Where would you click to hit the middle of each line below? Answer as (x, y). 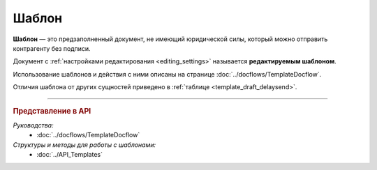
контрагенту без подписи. (52, 48)
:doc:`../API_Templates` (69, 154)
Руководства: (33, 125)
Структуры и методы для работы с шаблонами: (84, 145)
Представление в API (52, 111)
